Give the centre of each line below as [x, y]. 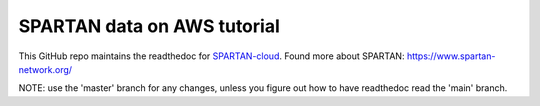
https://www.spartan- [451, 56]
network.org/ [45, 69]
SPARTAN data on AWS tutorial [149, 26]
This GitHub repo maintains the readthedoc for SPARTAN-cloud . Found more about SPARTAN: [211, 56]
